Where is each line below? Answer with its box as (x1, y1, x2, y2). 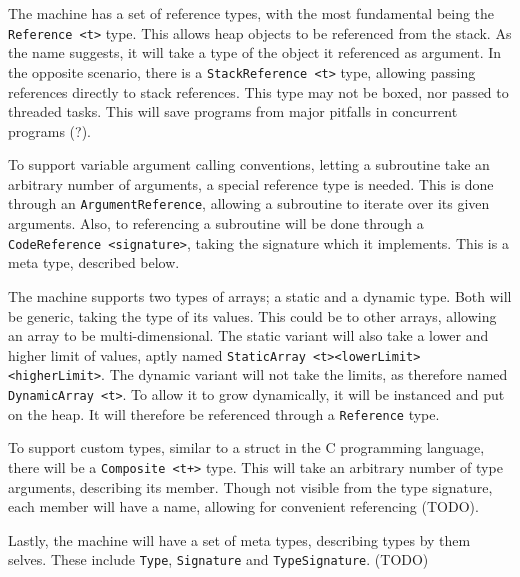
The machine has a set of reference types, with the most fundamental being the (8, 3, 495, 23)
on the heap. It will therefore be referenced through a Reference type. (8, 403, 440, 424)
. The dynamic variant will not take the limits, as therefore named (101, 364, 508, 385)
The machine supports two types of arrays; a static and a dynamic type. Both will (8, 286, 512, 307)
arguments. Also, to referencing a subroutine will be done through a (8, 213, 424, 234)
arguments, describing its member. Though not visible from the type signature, (8, 476, 493, 497)
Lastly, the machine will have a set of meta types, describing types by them (8, 529, 471, 550)
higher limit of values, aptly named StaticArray (8, 344, 306, 365)
